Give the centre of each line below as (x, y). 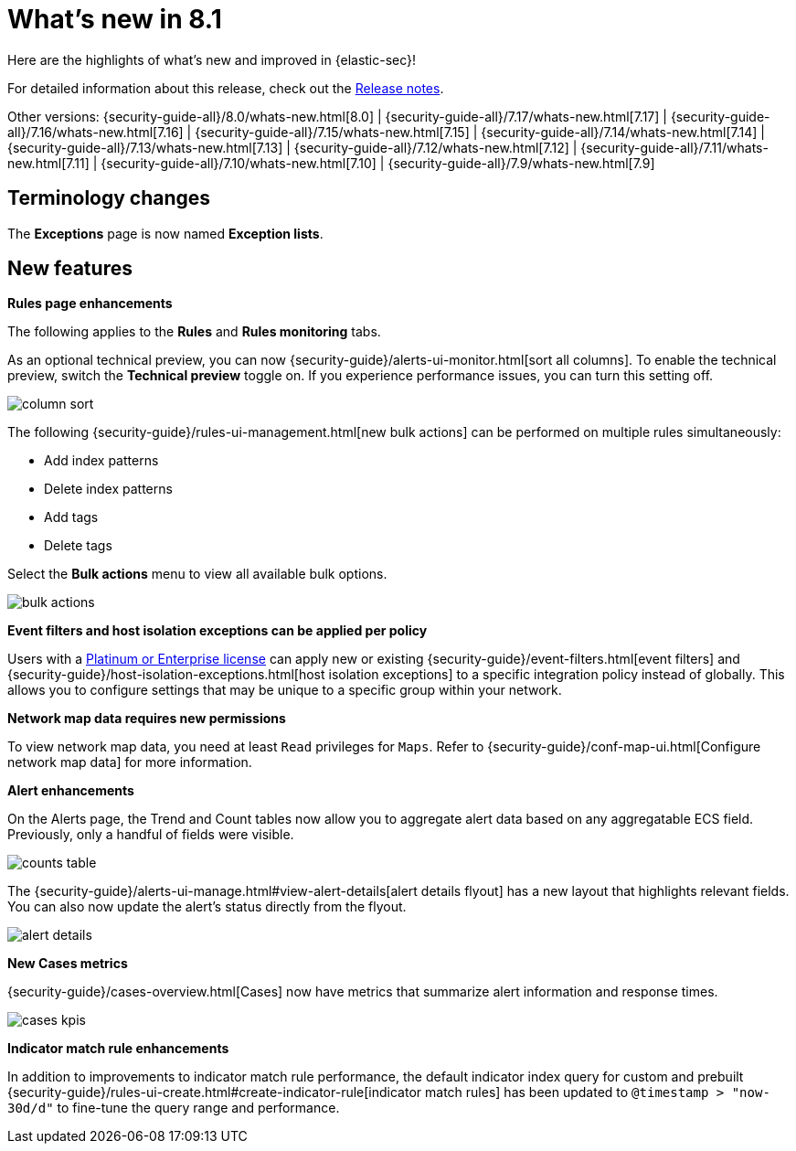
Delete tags (78, 546)
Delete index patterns (108, 489)
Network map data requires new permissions (147, 719)
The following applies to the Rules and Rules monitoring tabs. (194, 332)
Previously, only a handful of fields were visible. (151, 835)
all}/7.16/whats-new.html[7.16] (96, 132)
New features (70, 269)
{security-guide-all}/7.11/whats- (674, 147)
